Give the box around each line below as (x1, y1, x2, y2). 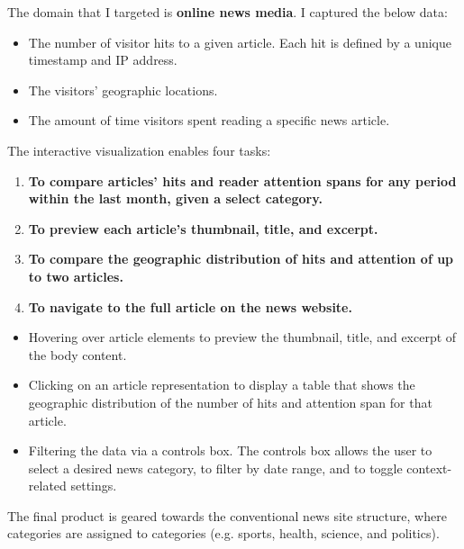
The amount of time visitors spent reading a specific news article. (28, 111, 390, 130)
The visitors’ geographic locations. (28, 80, 218, 99)
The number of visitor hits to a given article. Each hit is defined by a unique (28, 32, 451, 51)
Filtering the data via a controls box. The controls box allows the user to (28, 441, 432, 460)
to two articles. (28, 266, 123, 285)
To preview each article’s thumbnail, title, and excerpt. (28, 219, 378, 238)
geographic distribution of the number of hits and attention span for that (28, 392, 432, 411)
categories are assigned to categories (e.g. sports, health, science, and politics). (7, 524, 440, 543)
